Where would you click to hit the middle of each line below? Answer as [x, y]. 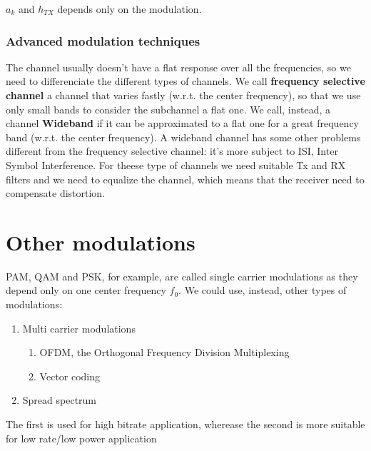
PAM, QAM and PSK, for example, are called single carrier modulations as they [182, 276]
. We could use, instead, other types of [263, 290]
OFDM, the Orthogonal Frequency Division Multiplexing [164, 352]
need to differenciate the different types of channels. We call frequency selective [185, 81]
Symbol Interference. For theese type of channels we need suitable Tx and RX [176, 164]
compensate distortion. [56, 193]
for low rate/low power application [81, 438]
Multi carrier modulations [79, 328]
